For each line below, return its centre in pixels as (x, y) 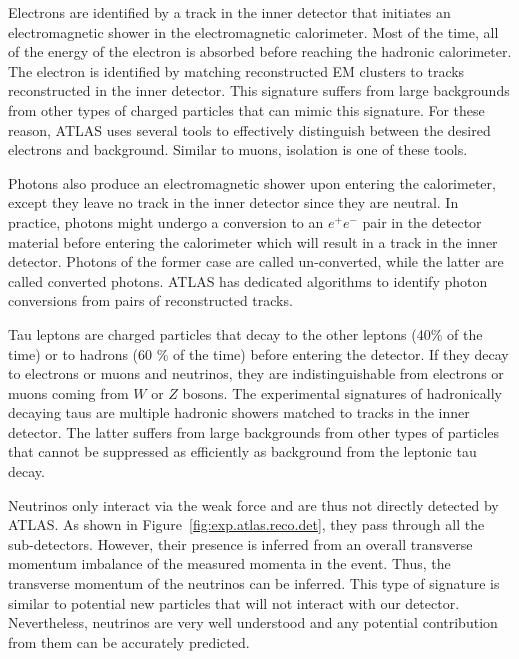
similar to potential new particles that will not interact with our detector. (234, 602)
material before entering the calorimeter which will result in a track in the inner (253, 241)
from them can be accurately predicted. (129, 641)
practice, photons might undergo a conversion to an (166, 221)
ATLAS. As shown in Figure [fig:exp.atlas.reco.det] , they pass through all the (246, 524)
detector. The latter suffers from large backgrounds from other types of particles (254, 431)
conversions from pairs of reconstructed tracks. (150, 300)
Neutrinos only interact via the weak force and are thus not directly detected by (253, 504)
